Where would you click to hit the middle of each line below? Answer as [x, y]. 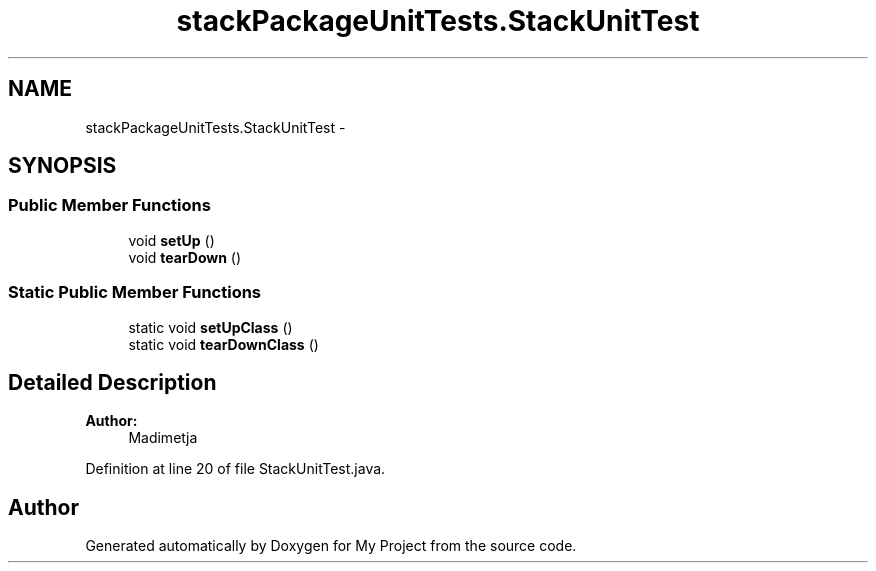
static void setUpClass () [210, 327]
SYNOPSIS [62, 166]
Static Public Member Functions [135, 292]
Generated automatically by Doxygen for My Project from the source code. [331, 546]
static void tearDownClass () [223, 344]
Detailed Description [112, 382]
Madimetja [163, 438]
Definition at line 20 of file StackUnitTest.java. [235, 469]
